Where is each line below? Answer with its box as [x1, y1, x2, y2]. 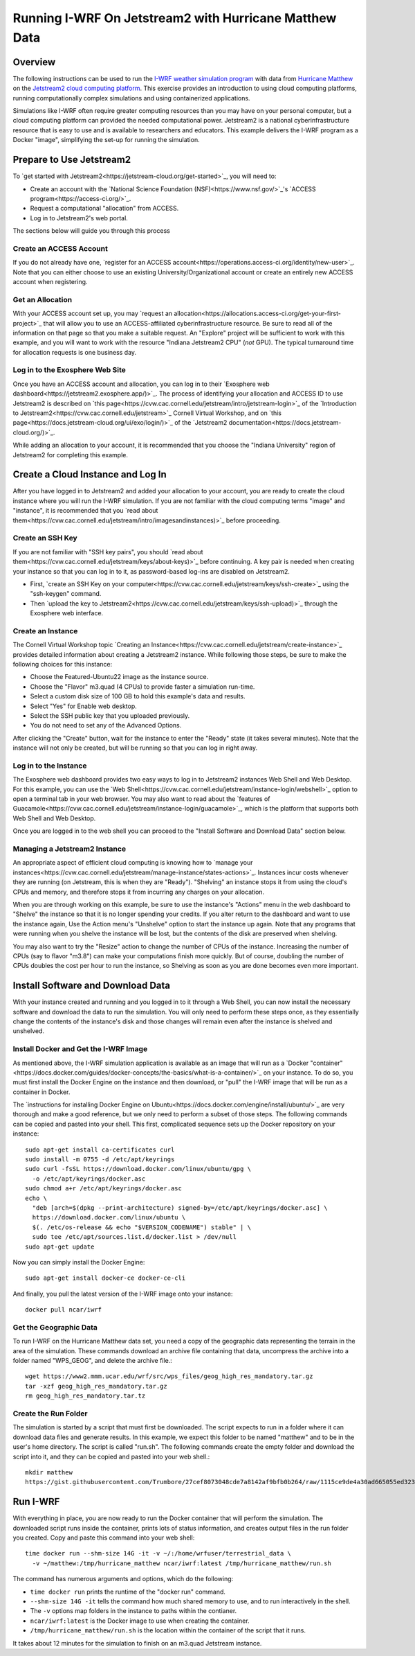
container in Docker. [12, 1088, 71, 1096]
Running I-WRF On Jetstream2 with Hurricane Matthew [12, 10, 337, 26]
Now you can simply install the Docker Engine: [12, 1258, 145, 1266]
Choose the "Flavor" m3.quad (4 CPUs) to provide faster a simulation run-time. [30, 682, 255, 691]
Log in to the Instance [12, 761, 87, 770]
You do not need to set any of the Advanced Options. [30, 721, 182, 730]
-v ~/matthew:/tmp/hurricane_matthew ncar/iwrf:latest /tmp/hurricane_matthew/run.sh [32, 1559, 332, 1567]
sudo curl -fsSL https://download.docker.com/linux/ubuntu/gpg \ [25, 1165, 252, 1173]
